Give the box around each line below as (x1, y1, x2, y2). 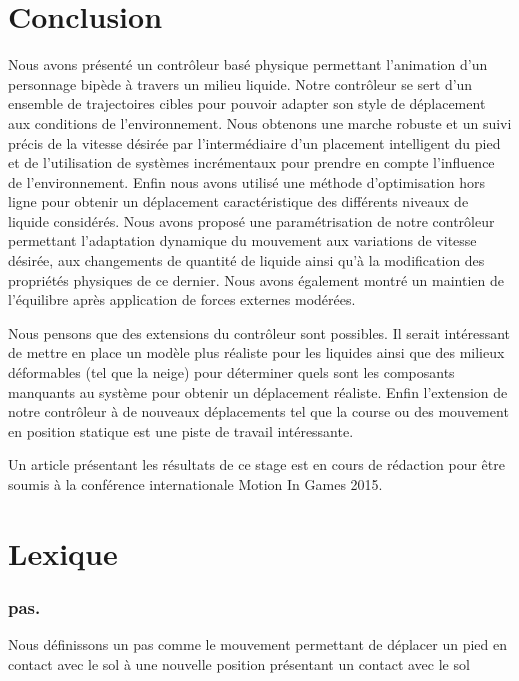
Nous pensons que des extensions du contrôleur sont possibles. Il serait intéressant (8, 322, 511, 343)
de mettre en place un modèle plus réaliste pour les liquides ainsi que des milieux (8, 342, 505, 363)
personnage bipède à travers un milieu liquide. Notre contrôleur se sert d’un (8, 73, 473, 94)
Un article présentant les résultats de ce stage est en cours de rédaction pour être (8, 454, 505, 475)
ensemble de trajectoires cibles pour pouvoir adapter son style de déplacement (8, 93, 486, 114)
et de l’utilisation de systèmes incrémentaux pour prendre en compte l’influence (8, 152, 495, 173)
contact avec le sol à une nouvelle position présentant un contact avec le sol (8, 653, 470, 674)
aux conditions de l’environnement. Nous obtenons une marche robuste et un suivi (8, 112, 512, 133)
